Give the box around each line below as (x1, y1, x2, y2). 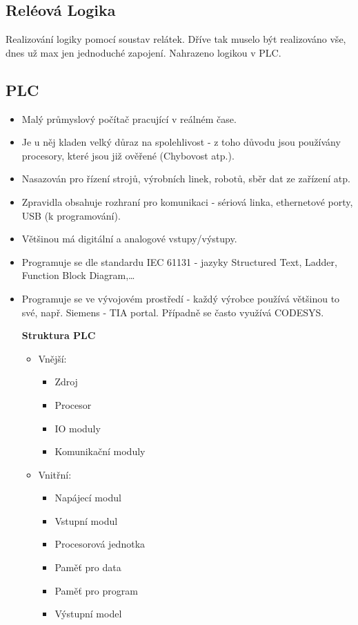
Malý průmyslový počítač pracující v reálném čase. (21, 111, 237, 126)
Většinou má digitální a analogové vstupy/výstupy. (21, 231, 237, 246)
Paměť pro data (54, 560, 121, 575)
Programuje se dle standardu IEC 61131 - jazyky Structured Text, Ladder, (21, 254, 337, 269)
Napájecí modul (54, 490, 121, 505)
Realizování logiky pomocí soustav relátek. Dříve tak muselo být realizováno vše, (6, 32, 346, 46)
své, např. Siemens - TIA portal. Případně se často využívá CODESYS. (21, 305, 324, 319)
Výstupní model (54, 606, 122, 621)
